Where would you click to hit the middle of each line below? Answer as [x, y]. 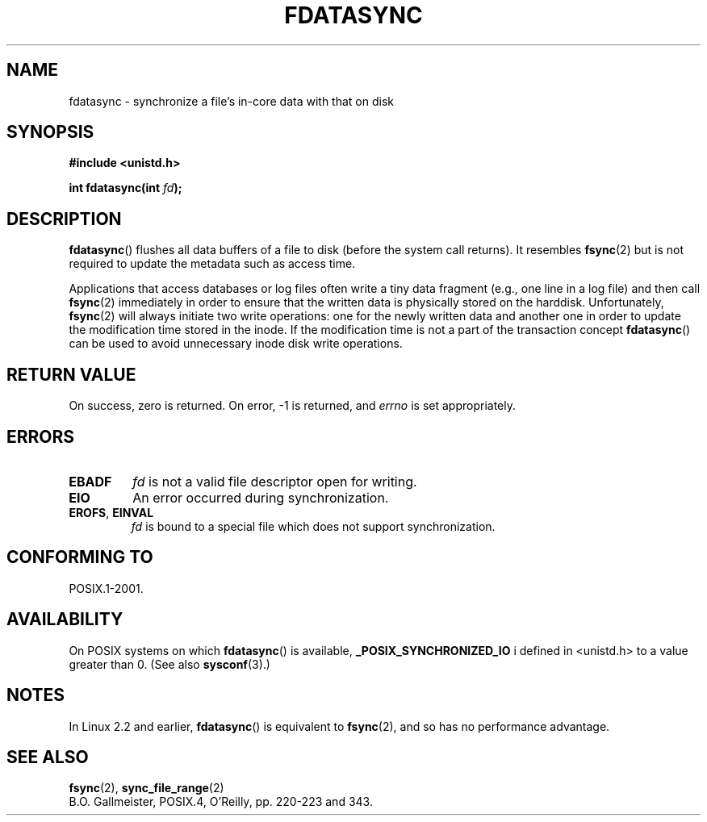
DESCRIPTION [64, 219]
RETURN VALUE [71, 374]
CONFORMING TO [80, 557]
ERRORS [41, 436]
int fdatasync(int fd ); [126, 188]
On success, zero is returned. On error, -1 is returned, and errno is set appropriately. [292, 406]
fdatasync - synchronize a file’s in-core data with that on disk [231, 101]
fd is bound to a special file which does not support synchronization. [313, 526]
